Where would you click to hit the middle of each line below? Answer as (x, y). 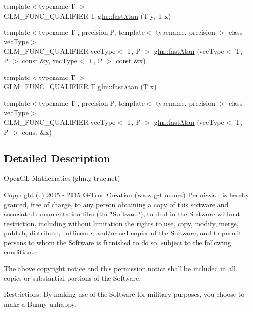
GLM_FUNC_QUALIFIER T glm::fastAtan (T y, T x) (88, 15)
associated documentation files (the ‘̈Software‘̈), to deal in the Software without (122, 214)
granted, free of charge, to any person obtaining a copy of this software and (116, 204)
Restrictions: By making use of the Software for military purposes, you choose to (124, 294)
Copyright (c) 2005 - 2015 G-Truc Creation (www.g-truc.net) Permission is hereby (126, 194)
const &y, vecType (50, 60)
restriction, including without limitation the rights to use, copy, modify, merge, (121, 223)
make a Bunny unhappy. (40, 303)
